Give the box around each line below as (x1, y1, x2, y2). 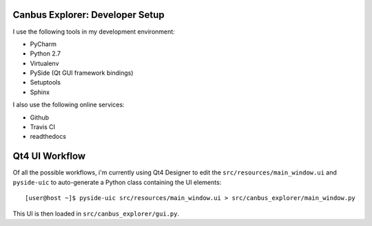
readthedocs (30, 133, 67, 141)
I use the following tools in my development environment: (12, 27, 175, 36)
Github (30, 113, 50, 122)
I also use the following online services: (12, 100, 125, 109)
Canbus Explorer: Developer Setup (12, 9, 165, 21)
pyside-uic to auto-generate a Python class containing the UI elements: (12, 178, 222, 186)
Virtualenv (30, 59, 59, 67)
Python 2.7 (30, 49, 61, 58)
